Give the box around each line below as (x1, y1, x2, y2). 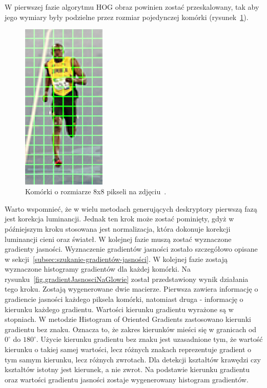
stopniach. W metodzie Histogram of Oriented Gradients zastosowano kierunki (5, 314, 251, 324)
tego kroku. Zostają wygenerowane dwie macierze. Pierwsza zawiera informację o (5, 283, 258, 294)
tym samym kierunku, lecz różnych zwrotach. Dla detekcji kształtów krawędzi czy (5, 354, 261, 364)
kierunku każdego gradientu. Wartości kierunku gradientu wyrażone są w (5, 303, 234, 314)
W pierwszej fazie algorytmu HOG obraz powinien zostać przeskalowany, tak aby (5, 2, 259, 12)
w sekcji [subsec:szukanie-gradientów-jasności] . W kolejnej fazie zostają (5, 253, 228, 264)
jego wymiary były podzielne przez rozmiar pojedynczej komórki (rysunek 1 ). (5, 11, 249, 22)
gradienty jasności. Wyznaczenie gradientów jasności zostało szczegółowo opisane (5, 243, 258, 254)
